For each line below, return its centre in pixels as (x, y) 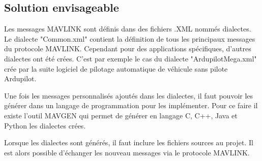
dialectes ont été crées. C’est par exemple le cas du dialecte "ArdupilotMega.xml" (130, 58)
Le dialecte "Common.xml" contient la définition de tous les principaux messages (130, 38)
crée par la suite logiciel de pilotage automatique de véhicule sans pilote (116, 68)
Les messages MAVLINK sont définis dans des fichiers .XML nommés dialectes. (128, 29)
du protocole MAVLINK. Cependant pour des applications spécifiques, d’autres (128, 49)
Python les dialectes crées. (45, 125)
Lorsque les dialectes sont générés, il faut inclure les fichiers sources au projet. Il (129, 142)
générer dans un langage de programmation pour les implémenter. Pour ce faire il (131, 105)
